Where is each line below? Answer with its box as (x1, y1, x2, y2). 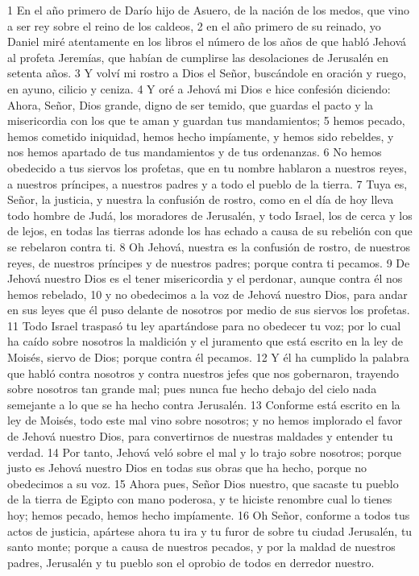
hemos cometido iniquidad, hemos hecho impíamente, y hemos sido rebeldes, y (7, 127, 394, 144)
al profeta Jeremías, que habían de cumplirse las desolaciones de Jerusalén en (7, 48, 389, 65)
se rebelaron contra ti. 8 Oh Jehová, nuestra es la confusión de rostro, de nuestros (7, 238, 410, 255)
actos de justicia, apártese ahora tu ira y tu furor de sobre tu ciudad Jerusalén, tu (7, 522, 413, 539)
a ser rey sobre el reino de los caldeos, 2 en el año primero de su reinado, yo (7, 17, 381, 34)
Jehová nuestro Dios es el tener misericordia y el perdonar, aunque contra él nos (7, 270, 403, 287)
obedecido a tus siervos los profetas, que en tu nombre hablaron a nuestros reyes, (7, 159, 407, 176)
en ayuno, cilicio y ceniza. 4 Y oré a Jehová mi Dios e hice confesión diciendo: (7, 80, 391, 97)
